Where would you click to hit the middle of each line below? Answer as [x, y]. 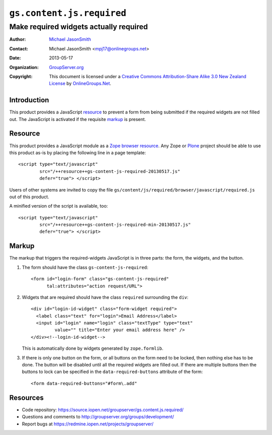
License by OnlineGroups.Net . [80, 84]
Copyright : [21, 76]
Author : [18, 39]
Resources [26, 397]
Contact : [19, 48]
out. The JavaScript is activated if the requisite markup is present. [78, 119]
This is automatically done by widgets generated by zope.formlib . [93, 348]
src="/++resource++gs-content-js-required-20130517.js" [110, 171]
